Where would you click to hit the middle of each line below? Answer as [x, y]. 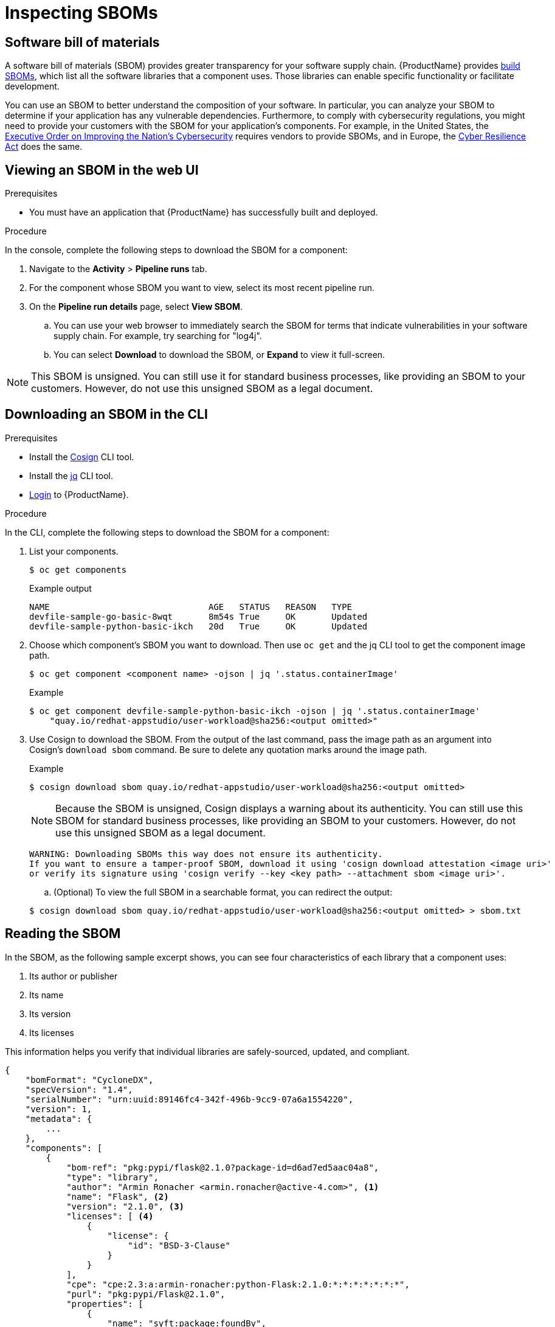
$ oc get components [78, 569]
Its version [50, 1014]
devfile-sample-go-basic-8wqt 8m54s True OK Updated [198, 616]
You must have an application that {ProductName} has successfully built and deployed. [204, 212]
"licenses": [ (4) [110, 1216]
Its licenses [52, 1032]
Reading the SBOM [63, 934]
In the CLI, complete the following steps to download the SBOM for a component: [167, 532]
